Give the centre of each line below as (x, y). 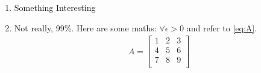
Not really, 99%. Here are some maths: (85, 27)
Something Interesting (55, 7)
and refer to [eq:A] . (222, 27)
